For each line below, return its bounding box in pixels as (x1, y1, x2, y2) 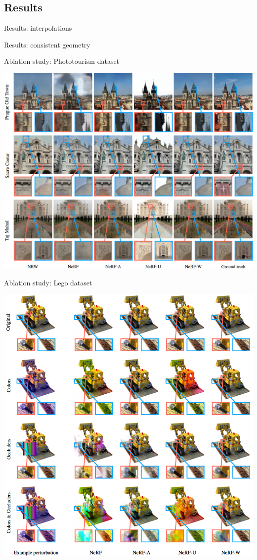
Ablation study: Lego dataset (4, 277, 92, 287)
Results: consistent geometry (4, 39, 90, 49)
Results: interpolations (4, 23, 72, 33)
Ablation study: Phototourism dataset (4, 56, 120, 66)
